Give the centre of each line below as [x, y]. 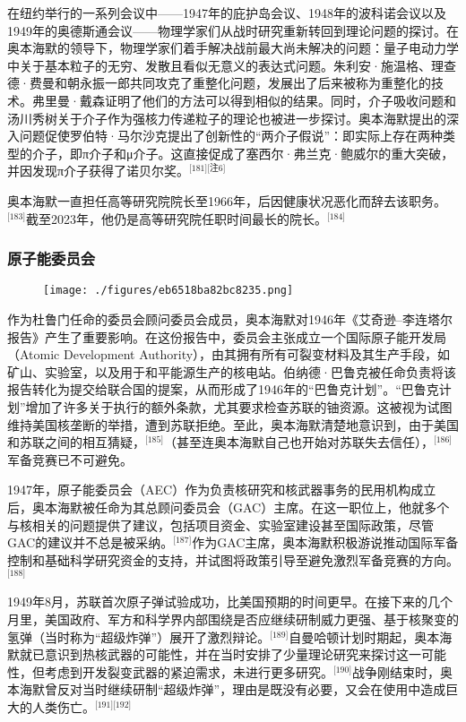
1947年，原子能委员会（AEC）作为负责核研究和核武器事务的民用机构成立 [222, 490]
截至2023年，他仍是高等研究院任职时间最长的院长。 [176, 218]
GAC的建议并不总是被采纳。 [91, 542]
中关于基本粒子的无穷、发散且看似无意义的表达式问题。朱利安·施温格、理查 [232, 65]
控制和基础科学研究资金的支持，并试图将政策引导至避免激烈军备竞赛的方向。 [233, 559]
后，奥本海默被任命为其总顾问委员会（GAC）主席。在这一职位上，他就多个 [229, 507]
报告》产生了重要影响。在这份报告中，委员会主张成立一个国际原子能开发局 [227, 336]
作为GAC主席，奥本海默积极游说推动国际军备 [325, 542]
